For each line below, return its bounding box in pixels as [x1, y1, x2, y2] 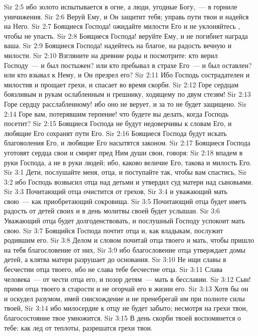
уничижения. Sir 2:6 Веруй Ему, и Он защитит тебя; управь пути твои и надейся [4, 11, 249, 21]
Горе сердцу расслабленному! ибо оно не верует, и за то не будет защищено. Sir [4, 98, 247, 109]
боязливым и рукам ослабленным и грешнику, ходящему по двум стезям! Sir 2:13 [4, 89, 251, 99]
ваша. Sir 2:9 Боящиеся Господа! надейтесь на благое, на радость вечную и [4, 40, 232, 51]
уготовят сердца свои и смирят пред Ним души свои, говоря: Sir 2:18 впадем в [4, 147, 243, 157]
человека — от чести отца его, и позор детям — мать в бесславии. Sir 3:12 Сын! [4, 273, 251, 284]
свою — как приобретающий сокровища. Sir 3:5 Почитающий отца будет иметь [4, 196, 247, 206]
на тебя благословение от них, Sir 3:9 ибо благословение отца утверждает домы [4, 244, 246, 255]
